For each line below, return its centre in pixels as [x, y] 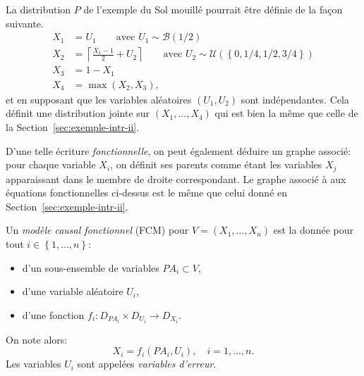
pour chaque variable [51, 164]
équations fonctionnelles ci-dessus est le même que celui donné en [147, 193]
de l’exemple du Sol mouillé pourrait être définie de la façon [213, 9]
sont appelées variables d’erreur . [147, 364]
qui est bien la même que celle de [286, 113]
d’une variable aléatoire [73, 291]
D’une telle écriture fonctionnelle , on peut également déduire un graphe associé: [178, 150]
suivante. [25, 23]
